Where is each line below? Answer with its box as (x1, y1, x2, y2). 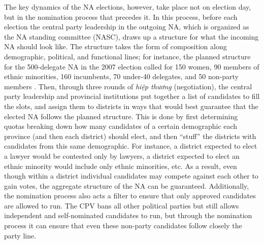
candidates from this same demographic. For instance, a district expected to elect (4, 141, 257, 151)
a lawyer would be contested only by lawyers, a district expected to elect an (4, 150, 240, 161)
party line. (4, 230, 37, 240)
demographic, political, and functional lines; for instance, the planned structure (4, 51, 251, 61)
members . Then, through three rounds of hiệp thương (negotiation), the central (4, 81, 252, 91)
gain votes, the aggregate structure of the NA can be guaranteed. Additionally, (4, 180, 249, 191)
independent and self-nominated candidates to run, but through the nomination (4, 210, 252, 221)
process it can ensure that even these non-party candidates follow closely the (4, 220, 242, 231)
